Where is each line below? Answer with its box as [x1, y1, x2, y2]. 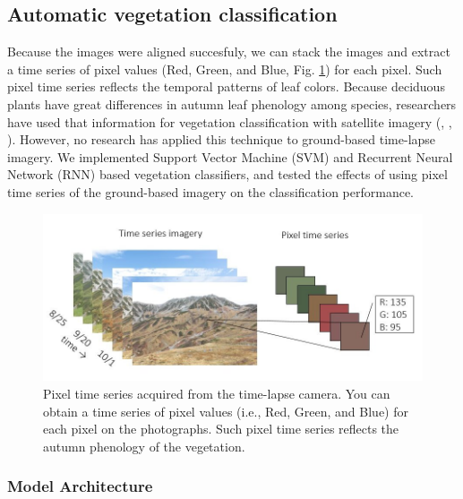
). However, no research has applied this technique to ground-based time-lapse [7, 130, 436, 149]
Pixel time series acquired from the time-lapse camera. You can [43, 383, 390, 402]
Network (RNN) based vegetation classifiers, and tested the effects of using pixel [7, 165, 448, 184]
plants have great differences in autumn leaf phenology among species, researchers [7, 94, 457, 113]
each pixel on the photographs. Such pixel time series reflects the [43, 419, 399, 438]
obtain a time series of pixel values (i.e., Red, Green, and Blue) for [43, 401, 408, 420]
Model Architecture [7, 475, 153, 497]
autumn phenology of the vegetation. [43, 436, 245, 455]
